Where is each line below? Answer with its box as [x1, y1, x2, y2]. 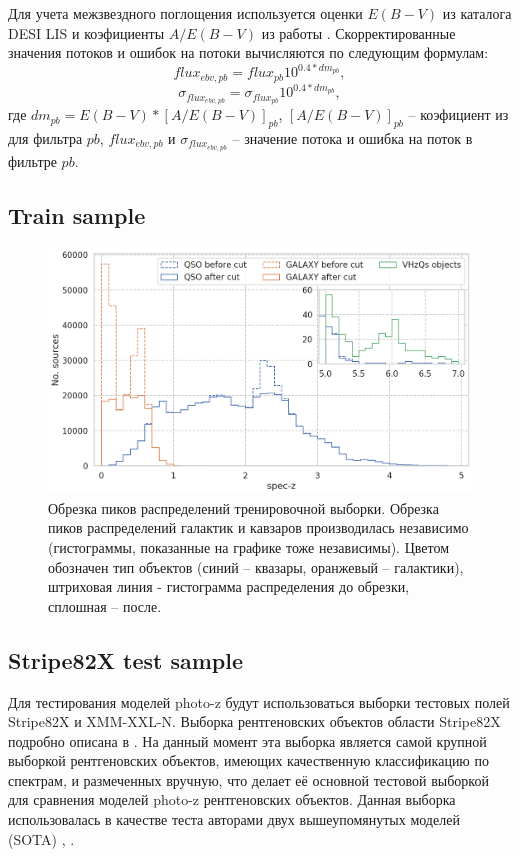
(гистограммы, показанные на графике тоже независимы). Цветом [48, 536, 450, 557]
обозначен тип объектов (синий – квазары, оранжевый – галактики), [48, 556, 464, 577]
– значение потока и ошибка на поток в [232, 127, 473, 148]
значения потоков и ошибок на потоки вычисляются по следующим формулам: [8, 42, 489, 63]
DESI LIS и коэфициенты [8, 22, 165, 43]
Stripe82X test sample [8, 644, 244, 675]
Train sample [8, 199, 146, 230]
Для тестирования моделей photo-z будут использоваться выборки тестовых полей [8, 691, 510, 712]
